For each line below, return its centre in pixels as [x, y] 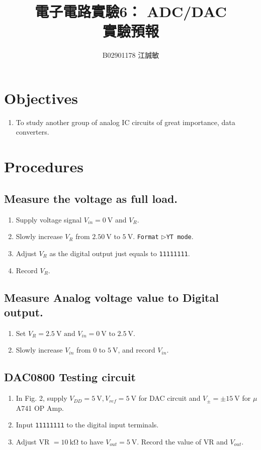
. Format [146, 236]
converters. [32, 132]
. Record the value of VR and [182, 441]
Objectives [41, 98]
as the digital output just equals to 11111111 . [120, 253]
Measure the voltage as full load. [91, 198]
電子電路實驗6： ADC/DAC [131, 11]
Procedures [44, 166]
